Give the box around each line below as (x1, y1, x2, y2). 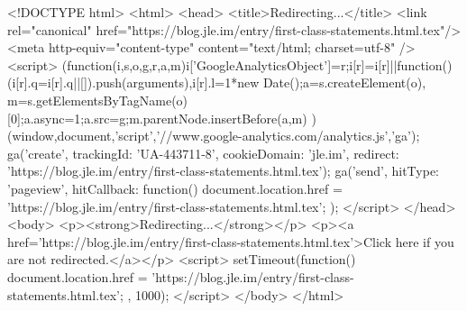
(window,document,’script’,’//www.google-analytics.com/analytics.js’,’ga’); (7, 126, 420, 145)
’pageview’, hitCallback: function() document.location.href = (7, 178, 343, 197)
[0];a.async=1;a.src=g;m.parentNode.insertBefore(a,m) (7, 108, 307, 127)
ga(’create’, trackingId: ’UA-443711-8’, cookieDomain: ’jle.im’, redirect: (7, 143, 399, 162)
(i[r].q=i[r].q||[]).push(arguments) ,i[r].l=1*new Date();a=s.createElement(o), (7, 73, 426, 92)
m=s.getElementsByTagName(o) (7, 90, 188, 109)
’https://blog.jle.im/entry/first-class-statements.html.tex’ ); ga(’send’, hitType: (7, 161, 439, 180)
